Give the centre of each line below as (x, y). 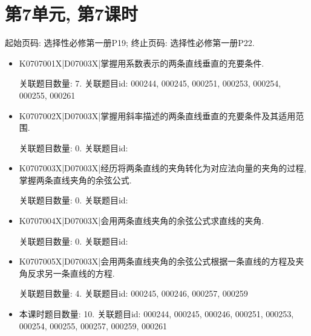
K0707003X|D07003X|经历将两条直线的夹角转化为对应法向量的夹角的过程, (163, 168)
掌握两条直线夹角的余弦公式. (75, 180)
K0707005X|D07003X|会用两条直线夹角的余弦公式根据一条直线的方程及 (157, 261)
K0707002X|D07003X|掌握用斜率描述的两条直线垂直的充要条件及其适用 (157, 115)
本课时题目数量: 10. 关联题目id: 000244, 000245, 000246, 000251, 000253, (156, 314)
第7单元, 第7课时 (71, 14)
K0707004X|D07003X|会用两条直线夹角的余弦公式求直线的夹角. (142, 221)
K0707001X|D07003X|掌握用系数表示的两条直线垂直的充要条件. (142, 63)
